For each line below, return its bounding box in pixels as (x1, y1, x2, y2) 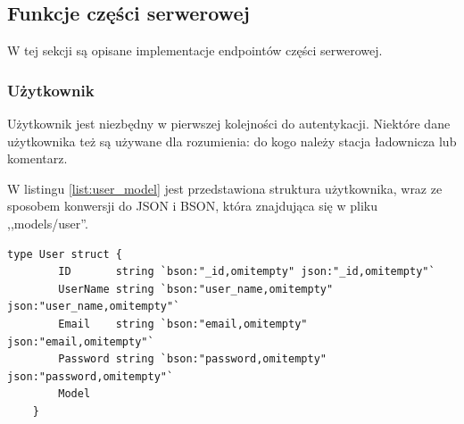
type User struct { (7, 247, 122, 261)
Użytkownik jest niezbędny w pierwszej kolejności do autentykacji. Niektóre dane (7, 114, 451, 133)
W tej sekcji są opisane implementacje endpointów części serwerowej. (7, 41, 383, 60)
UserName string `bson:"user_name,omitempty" (58, 282, 334, 295)
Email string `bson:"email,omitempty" (58, 317, 308, 330)
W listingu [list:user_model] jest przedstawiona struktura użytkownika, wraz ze (7, 179, 443, 197)
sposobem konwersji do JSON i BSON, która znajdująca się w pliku (7, 196, 377, 215)
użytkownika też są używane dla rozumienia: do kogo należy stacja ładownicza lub (7, 131, 457, 150)
